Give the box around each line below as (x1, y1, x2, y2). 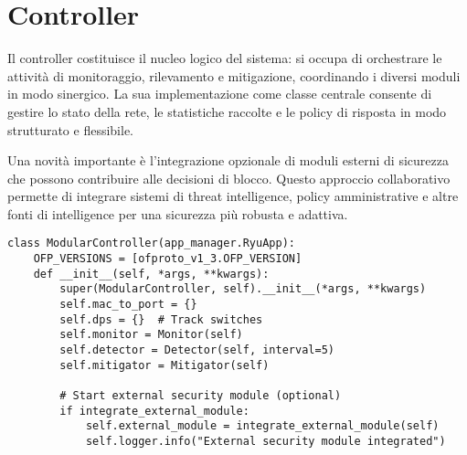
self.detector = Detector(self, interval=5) (59, 344, 334, 357)
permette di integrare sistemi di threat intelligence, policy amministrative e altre (7, 186, 459, 206)
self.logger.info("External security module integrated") (85, 435, 446, 448)
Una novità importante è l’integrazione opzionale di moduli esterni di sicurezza (7, 151, 449, 170)
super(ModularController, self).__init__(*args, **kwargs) (59, 282, 427, 296)
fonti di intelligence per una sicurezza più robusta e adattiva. (7, 204, 348, 223)
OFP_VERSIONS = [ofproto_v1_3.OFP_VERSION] (33, 252, 302, 266)
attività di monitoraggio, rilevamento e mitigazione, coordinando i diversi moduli (7, 66, 461, 85)
